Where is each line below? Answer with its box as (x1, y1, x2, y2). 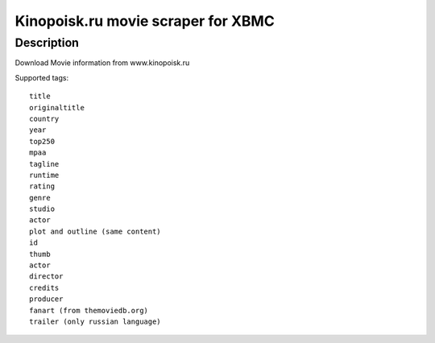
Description (14, 35, 80, 50)
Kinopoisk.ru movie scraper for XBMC (14, 12, 275, 30)
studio (29, 205, 56, 213)
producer (29, 295, 64, 304)
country (29, 114, 60, 123)
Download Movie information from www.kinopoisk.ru (14, 58, 190, 68)
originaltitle (29, 103, 85, 112)
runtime (29, 170, 60, 180)
